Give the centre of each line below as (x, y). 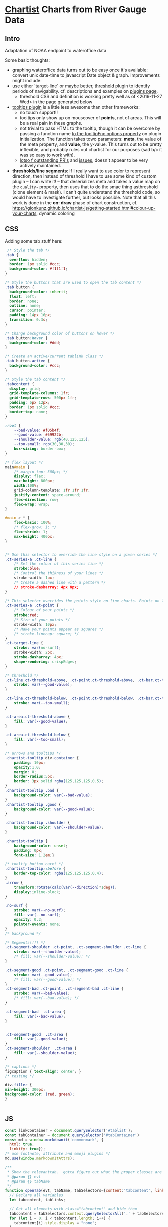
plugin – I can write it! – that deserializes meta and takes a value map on (86, 181)
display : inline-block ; (38, 892)
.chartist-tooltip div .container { (42, 758)
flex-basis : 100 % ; (33, 523)
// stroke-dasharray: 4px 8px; (47, 587)
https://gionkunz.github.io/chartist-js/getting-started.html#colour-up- (84, 208)
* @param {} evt (24, 1177)
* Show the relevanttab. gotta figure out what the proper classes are (85, 1172)
